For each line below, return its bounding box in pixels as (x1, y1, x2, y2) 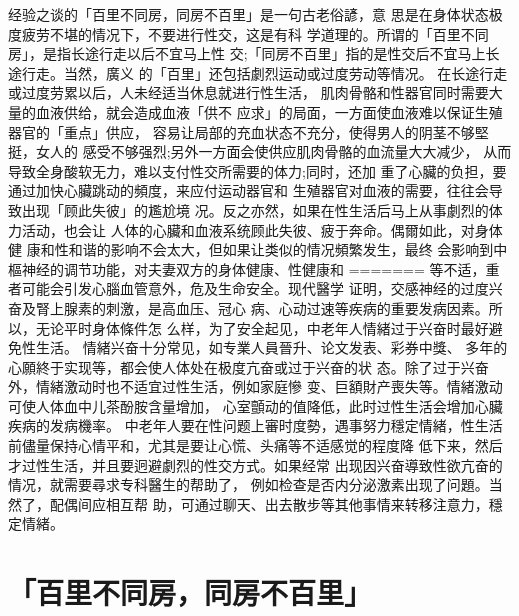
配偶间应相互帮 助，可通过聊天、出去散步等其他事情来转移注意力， (49, 493, 489, 514)
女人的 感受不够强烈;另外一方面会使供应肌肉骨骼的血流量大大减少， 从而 (35, 141, 512, 162)
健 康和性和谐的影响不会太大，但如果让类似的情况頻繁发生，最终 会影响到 (8, 239, 494, 260)
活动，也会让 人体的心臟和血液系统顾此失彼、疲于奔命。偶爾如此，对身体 (21, 219, 503, 240)
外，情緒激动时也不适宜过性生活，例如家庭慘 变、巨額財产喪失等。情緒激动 (8, 376, 503, 397)
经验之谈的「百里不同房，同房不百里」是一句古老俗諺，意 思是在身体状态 (8, 4, 489, 24)
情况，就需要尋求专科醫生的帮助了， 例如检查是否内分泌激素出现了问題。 (8, 474, 489, 495)
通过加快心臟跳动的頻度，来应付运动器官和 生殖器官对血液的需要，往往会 (8, 180, 489, 201)
